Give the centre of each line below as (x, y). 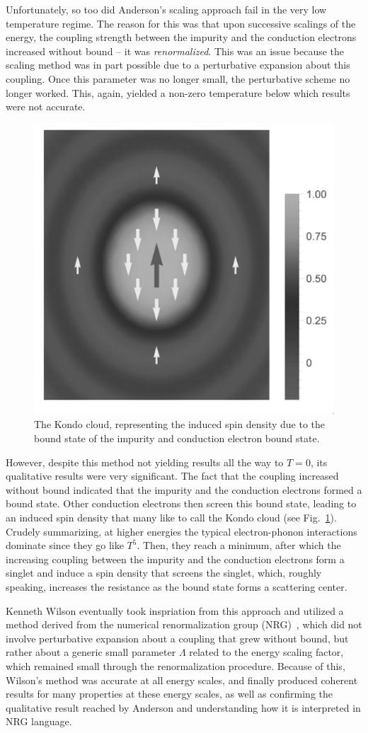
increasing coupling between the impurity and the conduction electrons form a (175, 559)
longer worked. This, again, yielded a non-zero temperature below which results (178, 92)
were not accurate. (46, 106)
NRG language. (39, 721)
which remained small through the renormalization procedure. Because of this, (176, 665)
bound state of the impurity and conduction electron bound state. (177, 438)
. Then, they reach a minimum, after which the (239, 545)
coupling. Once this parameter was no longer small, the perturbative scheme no (178, 78)
